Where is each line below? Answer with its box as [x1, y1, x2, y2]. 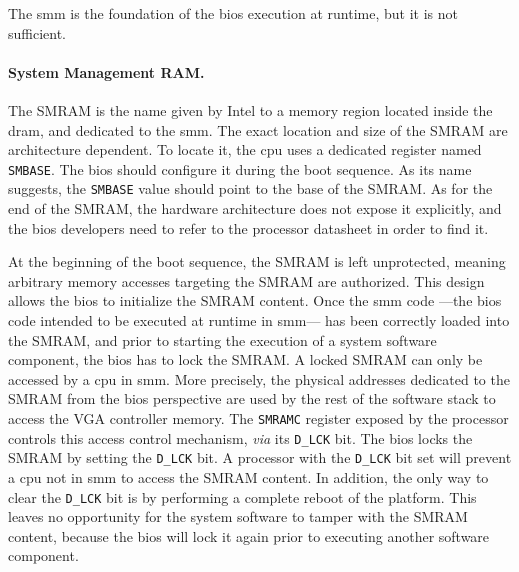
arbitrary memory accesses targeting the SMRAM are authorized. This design [8, 270, 485, 291]
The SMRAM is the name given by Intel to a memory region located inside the [8, 99, 493, 120]
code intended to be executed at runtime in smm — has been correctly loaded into [8, 310, 510, 331]
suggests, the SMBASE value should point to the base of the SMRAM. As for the [8, 178, 493, 199]
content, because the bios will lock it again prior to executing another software [8, 525, 490, 546]
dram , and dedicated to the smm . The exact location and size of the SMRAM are [8, 119, 508, 140]
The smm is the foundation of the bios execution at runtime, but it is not [8, 3, 458, 23]
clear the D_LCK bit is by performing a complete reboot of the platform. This [8, 486, 477, 507]
